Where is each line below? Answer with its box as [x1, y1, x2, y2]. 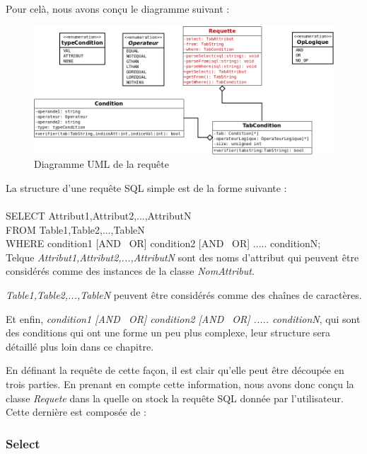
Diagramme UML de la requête [34, 157, 170, 171]
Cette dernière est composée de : [6, 404, 146, 419]
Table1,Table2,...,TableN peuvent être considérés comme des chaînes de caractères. [6, 287, 362, 302]
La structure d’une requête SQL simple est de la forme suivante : [6, 180, 287, 195]
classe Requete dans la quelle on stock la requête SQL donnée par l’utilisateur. [6, 390, 344, 405]
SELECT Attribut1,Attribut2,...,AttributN [6, 208, 192, 223]
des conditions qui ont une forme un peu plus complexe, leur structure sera [6, 325, 331, 340]
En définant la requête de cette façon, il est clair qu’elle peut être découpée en [6, 363, 344, 378]
